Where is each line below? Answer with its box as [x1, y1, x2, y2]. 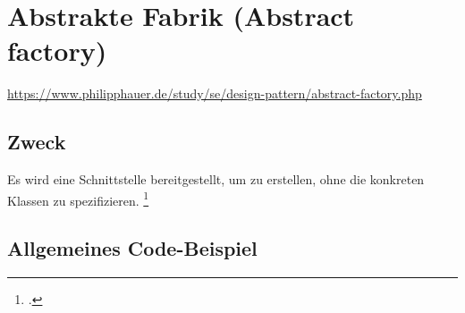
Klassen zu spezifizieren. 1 [7, 188, 149, 209]
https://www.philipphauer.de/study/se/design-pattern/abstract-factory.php [7, 84, 422, 103]
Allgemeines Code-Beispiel [7, 234, 258, 262]
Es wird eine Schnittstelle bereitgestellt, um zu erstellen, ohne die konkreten [7, 170, 425, 189]
